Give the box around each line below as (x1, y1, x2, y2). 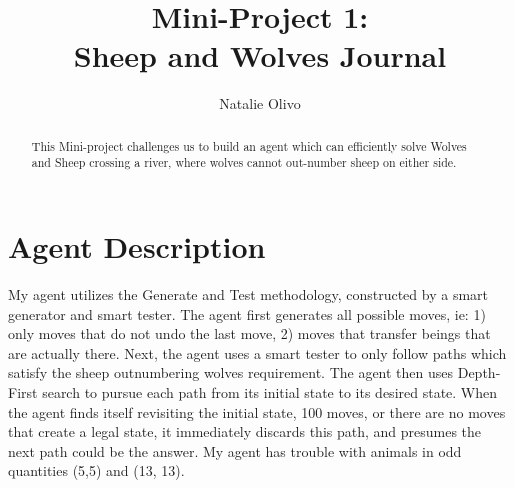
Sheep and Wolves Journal (73, 35, 447, 76)
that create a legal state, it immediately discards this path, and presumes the (8, 421, 482, 442)
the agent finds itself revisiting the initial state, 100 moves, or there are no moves (8, 401, 506, 422)
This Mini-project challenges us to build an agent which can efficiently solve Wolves (31, 137, 467, 154)
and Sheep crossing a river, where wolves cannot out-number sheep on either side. (31, 154, 457, 171)
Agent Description (8, 226, 266, 267)
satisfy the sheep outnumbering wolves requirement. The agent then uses (8, 362, 454, 383)
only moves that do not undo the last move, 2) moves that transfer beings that (8, 323, 491, 344)
